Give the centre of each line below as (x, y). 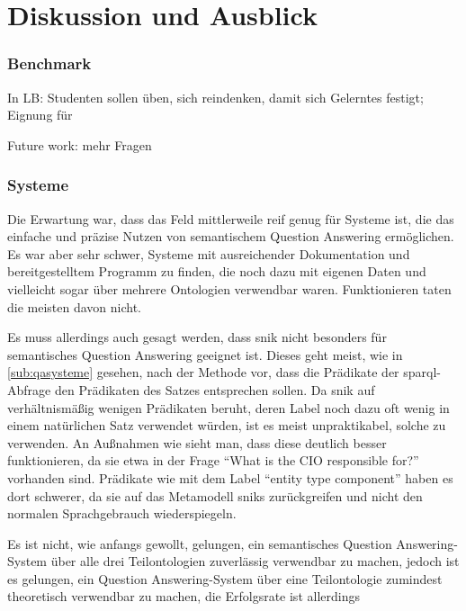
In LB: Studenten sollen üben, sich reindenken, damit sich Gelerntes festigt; (215, 97)
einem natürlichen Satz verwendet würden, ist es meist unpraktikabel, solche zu (227, 425)
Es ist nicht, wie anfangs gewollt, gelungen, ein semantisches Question (200, 543)
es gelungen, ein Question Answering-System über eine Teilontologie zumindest (225, 578)
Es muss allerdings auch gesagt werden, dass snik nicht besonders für (197, 337)
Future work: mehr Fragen (80, 144)
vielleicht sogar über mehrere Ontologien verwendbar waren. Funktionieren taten (229, 288)
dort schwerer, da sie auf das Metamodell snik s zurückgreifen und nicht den (215, 495)
